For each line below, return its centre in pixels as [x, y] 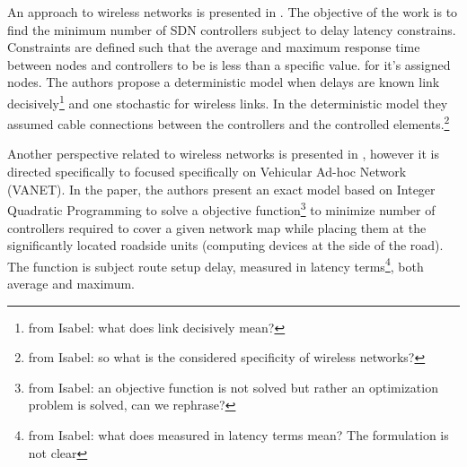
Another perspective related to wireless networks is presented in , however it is [224, 154]
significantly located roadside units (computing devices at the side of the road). [225, 245]
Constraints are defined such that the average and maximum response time [214, 47]
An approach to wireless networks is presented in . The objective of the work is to [233, 12]
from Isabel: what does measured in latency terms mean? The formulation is [238, 434]
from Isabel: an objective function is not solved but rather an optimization [233, 387]
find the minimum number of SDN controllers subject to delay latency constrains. [232, 29]
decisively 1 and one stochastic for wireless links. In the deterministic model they [228, 101]
